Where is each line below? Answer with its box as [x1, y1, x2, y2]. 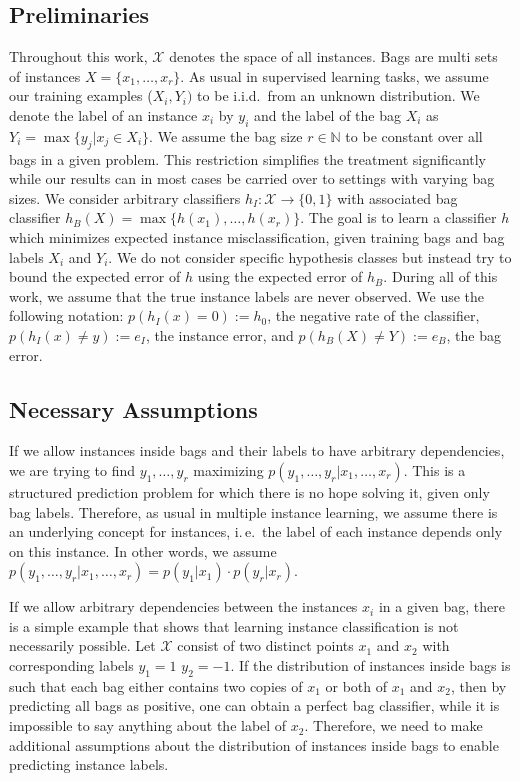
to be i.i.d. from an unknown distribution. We [197, 85, 480, 106]
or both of [325, 675, 387, 696]
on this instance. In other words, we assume [9, 540, 277, 561]
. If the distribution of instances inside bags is [230, 655, 511, 676]
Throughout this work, [9, 46, 148, 67]
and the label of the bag [253, 104, 401, 125]
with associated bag [337, 187, 458, 208]
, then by [450, 675, 507, 696]
